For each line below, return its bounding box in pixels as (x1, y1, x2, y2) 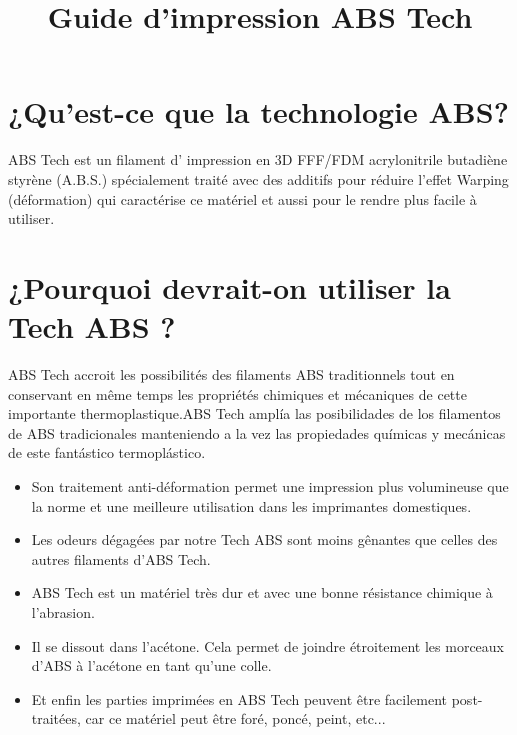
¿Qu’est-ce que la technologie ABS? (8, 91, 509, 132)
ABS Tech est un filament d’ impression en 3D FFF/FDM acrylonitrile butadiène (8, 149, 508, 170)
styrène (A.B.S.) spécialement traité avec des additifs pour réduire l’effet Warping (8, 168, 509, 189)
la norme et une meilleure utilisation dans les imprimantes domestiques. (31, 495, 472, 516)
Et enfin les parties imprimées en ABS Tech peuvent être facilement (31, 688, 448, 709)
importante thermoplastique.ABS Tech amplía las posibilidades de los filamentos (8, 403, 501, 424)
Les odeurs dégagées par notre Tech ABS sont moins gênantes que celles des (31, 529, 498, 550)
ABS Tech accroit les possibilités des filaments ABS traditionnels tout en (8, 364, 455, 384)
